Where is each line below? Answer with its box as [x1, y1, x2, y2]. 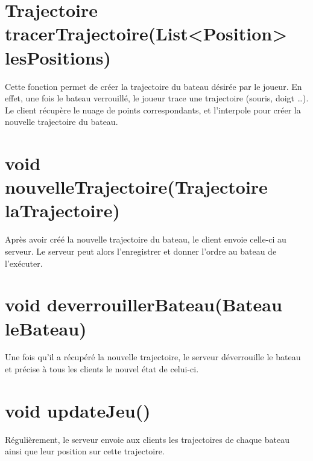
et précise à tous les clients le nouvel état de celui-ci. [5, 363, 199, 375]
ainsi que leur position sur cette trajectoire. [5, 445, 165, 457]
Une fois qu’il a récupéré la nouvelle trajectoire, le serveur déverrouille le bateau [5, 351, 301, 363]
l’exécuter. [5, 256, 43, 269]
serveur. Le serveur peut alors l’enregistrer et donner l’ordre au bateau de [5, 244, 277, 257]
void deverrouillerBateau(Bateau [5, 292, 282, 317]
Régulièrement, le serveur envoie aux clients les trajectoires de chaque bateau [5, 433, 289, 445]
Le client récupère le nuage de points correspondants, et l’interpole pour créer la [5, 103, 301, 116]
